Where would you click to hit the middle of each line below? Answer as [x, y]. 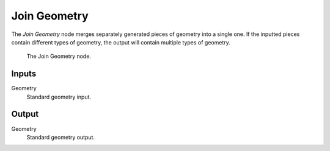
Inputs [24, 74]
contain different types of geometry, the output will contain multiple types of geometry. [121, 42]
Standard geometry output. [61, 137]
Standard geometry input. [59, 97]
